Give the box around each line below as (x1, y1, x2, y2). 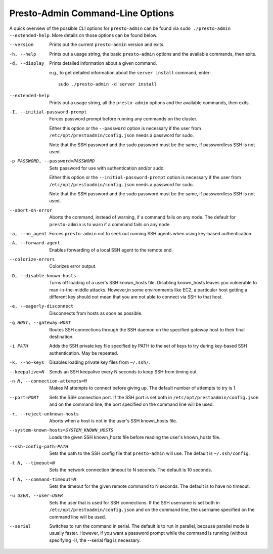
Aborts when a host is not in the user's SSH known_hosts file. (49, 417, 177, 423)
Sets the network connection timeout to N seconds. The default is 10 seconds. (49, 467, 212, 473)
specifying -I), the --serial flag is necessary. (49, 537, 141, 543)
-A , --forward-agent (9, 240, 61, 246)
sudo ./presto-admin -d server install (58, 81, 157, 87)
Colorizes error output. (49, 263, 97, 269)
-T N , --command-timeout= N (9, 476, 76, 482)
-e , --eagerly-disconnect (9, 304, 74, 309)
